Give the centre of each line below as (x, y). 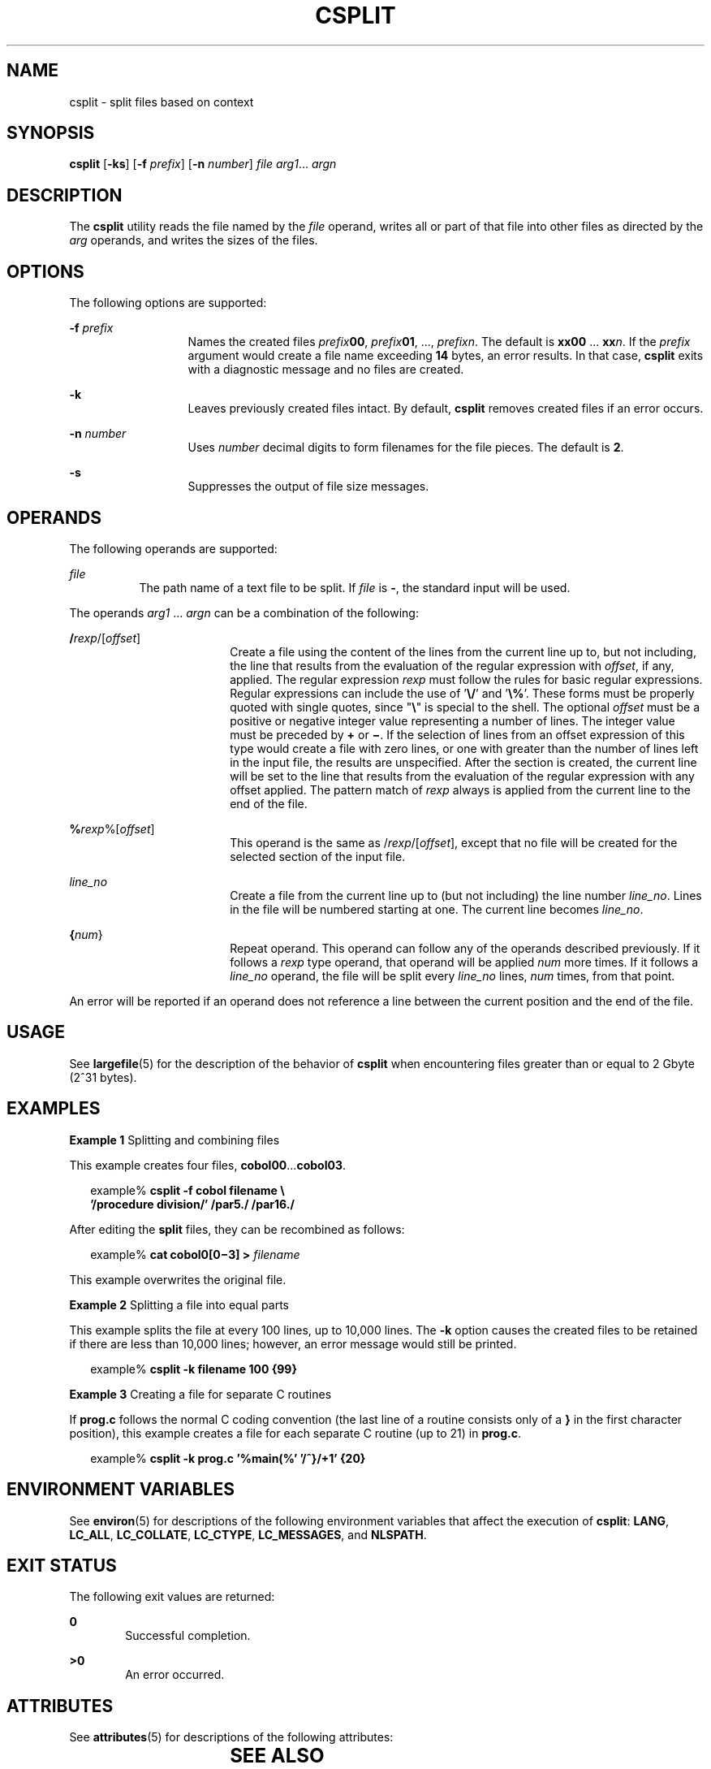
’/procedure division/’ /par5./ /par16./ (192, 1204)
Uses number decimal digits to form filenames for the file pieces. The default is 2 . (406, 448)
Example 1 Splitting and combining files (175, 1140)
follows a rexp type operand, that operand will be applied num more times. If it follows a (464, 962)
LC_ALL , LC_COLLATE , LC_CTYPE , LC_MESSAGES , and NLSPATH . (248, 1534)
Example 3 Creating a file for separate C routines (200, 1394)
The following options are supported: (168, 303)
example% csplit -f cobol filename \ (187, 1190)
